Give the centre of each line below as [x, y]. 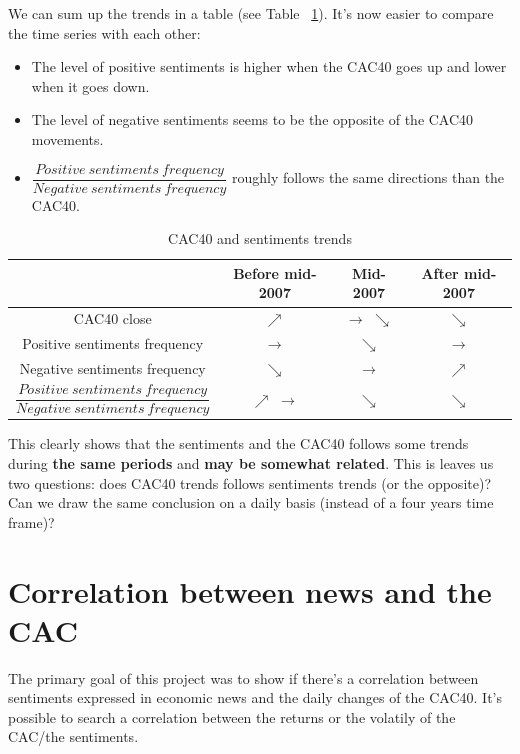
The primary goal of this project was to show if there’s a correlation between [243, 677]
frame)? [31, 521]
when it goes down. [90, 85]
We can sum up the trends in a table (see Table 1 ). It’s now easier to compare [251, 13]
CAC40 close [112, 318]
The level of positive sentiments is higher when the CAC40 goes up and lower [269, 66]
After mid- [459, 272]
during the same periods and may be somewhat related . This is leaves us [251, 462]
